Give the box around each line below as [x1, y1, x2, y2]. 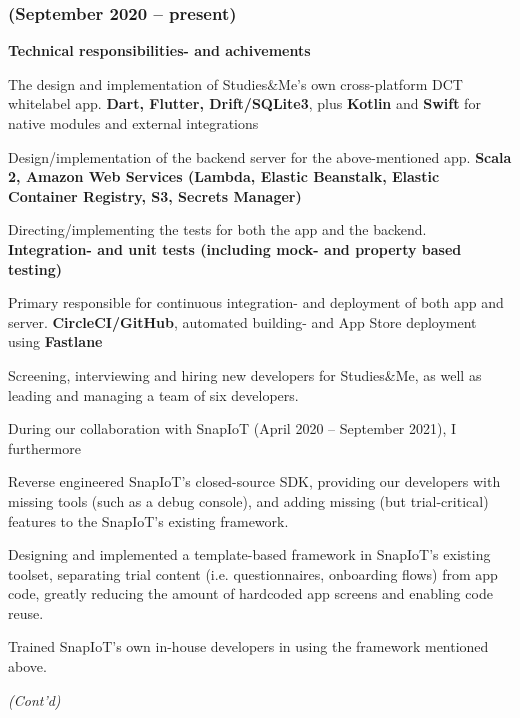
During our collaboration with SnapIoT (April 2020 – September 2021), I [8, 418, 457, 439]
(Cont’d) [8, 689, 61, 710]
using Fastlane [8, 331, 103, 352]
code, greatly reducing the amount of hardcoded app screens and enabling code [8, 583, 493, 604]
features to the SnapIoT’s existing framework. [8, 510, 289, 531]
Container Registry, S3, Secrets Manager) [8, 185, 302, 206]
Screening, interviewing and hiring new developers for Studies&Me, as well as [8, 364, 482, 385]
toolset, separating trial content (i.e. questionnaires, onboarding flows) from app [8, 563, 498, 584]
